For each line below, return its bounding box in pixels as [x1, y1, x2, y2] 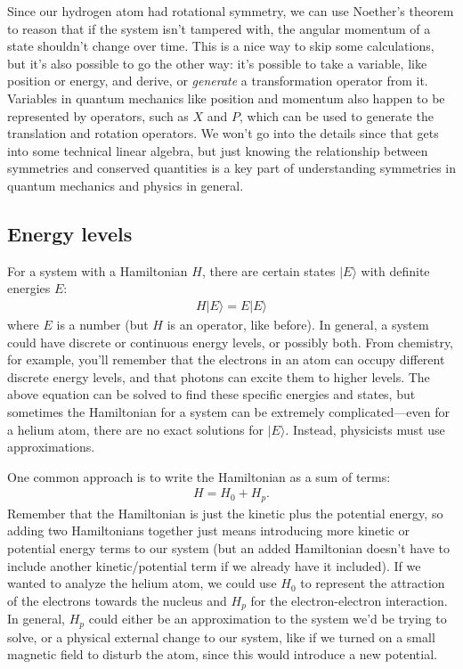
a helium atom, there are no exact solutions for [7, 420, 264, 438]
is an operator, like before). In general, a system [167, 314, 429, 333]
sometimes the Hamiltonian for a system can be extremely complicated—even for [7, 402, 450, 420]
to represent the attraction [300, 574, 445, 592]
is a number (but [56, 314, 149, 333]
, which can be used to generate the [240, 106, 434, 125]
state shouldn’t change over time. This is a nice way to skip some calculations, [7, 37, 435, 55]
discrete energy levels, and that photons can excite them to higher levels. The [7, 367, 430, 386]
